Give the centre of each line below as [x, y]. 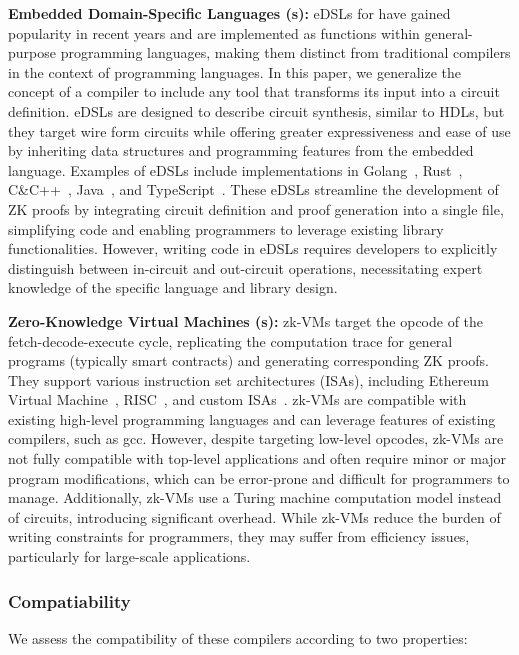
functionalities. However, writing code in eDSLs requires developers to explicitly [253, 248]
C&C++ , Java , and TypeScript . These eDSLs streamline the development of [253, 189]
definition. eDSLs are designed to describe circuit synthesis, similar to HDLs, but [256, 110]
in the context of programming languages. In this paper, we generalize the [234, 71]
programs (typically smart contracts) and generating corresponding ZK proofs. [249, 360]
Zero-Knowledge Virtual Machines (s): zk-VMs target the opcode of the [246, 320]
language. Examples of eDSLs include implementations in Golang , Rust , [235, 169]
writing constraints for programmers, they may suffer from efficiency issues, [239, 536]
